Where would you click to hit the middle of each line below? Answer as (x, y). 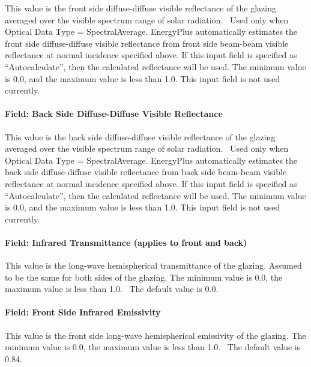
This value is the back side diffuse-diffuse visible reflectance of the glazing (140, 136)
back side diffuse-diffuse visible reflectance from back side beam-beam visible (146, 172)
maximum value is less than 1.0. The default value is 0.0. (112, 289)
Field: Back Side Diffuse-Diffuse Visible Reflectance (114, 114)
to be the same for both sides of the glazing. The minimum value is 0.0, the (144, 277)
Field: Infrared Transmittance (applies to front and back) (126, 242)
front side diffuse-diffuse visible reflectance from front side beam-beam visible (147, 43)
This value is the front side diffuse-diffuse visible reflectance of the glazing (141, 8)
